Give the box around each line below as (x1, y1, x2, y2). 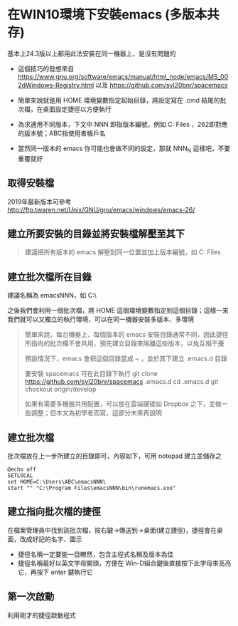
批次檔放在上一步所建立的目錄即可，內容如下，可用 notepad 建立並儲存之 (7, 452, 222, 460)
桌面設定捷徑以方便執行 (42, 105, 112, 113)
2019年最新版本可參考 (7, 197, 72, 206)
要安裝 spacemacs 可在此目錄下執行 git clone (24, 370, 158, 378)
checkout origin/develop (24, 385, 97, 394)
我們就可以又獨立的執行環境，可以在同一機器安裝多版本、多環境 (7, 315, 194, 324)
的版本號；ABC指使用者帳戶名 (17, 129, 106, 137)
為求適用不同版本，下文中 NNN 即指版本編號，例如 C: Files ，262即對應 (17, 120, 228, 128)
